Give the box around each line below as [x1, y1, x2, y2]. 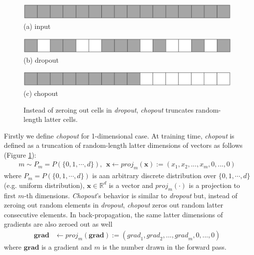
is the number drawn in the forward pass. [102, 242, 227, 252]
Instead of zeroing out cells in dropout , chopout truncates [23, 104, 194, 115]
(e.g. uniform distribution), [4, 180, 85, 190]
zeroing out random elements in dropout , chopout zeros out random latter [4, 200, 223, 210]
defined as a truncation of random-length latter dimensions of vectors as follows [4, 140, 243, 150]
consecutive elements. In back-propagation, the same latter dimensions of [4, 209, 223, 219]
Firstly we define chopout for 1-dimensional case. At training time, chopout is [4, 130, 234, 140]
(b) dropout [23, 54, 59, 65]
